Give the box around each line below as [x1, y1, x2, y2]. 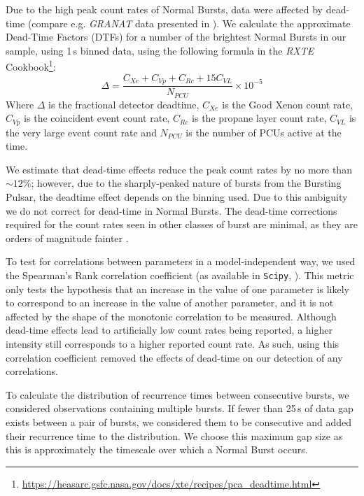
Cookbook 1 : [6, 57, 56, 74]
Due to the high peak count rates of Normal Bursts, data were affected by [6, 2, 323, 16]
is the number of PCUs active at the [185, 125, 342, 139]
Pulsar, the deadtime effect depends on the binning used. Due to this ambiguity [6, 189, 348, 204]
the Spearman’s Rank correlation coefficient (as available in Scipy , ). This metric [6, 267, 354, 282]
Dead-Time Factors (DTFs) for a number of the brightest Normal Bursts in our [6, 29, 346, 44]
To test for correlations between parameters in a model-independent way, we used [6, 254, 356, 269]
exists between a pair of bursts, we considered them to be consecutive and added [6, 414, 352, 429]
